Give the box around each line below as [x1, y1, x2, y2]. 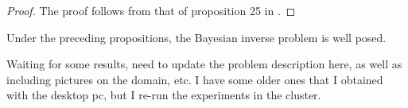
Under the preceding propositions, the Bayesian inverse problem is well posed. [6, 29, 387, 45]
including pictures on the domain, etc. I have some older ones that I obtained [6, 71, 383, 87]
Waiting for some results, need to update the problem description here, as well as [6, 56, 402, 72]
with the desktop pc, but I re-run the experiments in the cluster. [6, 87, 321, 103]
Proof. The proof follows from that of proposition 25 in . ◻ [6, 2, 296, 18]
